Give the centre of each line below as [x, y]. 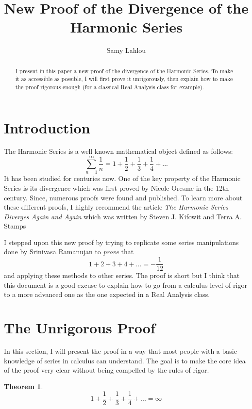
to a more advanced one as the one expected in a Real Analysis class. [107, 294]
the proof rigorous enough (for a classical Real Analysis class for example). [110, 87]
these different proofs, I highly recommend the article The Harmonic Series [116, 207]
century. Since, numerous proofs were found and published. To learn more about [123, 197]
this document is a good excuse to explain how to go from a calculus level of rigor [126, 285]
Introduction [47, 127]
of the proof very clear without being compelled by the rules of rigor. [107, 370]
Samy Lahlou [126, 50]
